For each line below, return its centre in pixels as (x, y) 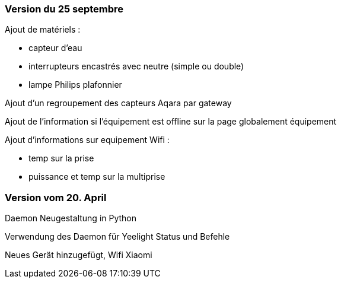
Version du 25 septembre (64, 9)
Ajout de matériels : (43, 30)
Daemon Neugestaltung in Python (71, 218)
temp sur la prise (61, 158)
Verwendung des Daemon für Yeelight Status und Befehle (117, 237)
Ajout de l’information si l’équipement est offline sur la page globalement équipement (171, 122)
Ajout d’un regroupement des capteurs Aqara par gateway (118, 103)
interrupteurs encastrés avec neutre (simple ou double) (136, 66)
